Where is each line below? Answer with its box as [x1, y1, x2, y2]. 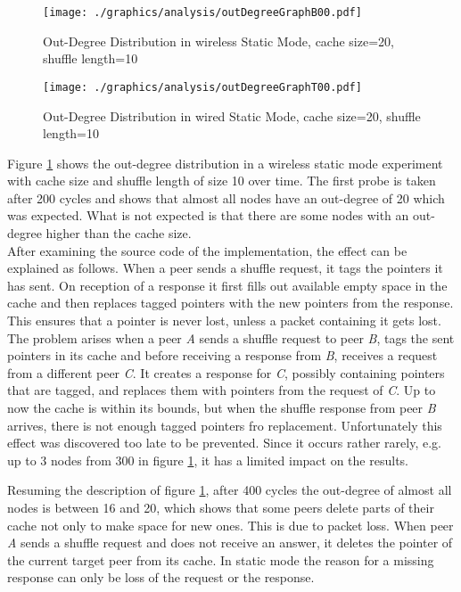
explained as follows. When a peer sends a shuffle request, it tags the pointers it [7, 259, 443, 277]
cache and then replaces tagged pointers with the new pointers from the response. [7, 293, 454, 312]
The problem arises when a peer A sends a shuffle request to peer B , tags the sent [7, 328, 455, 347]
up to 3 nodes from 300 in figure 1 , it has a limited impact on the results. [7, 450, 408, 469]
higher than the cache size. [45, 224, 192, 243]
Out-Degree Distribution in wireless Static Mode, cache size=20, [43, 31, 394, 50]
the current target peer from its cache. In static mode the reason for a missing [7, 550, 434, 569]
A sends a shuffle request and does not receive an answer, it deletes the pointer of [7, 533, 453, 552]
